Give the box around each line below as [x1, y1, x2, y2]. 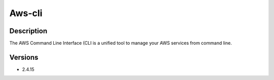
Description [9, 27, 48, 35]
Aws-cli [9, 8, 43, 19]
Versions [9, 53, 39, 61]
